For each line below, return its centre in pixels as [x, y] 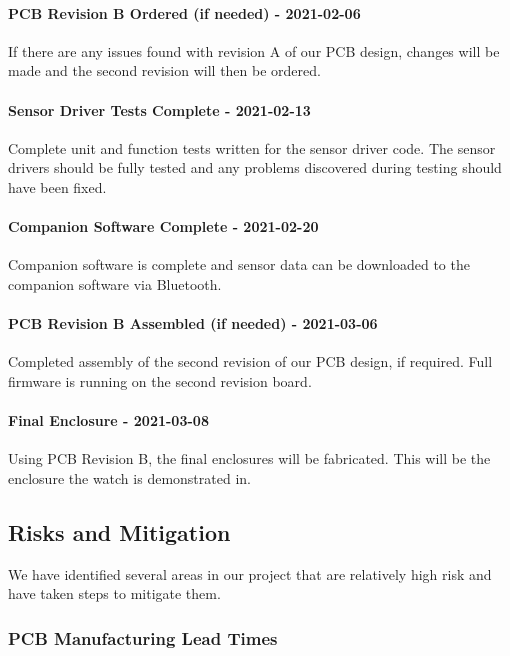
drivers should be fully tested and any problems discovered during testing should [255, 167]
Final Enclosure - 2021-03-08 [108, 420]
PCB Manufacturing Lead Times [143, 637]
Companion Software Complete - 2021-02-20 [163, 226]
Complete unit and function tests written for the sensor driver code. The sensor [252, 147]
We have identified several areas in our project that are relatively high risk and [250, 573]
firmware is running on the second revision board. [160, 380]
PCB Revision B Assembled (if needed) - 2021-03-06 [193, 323]
